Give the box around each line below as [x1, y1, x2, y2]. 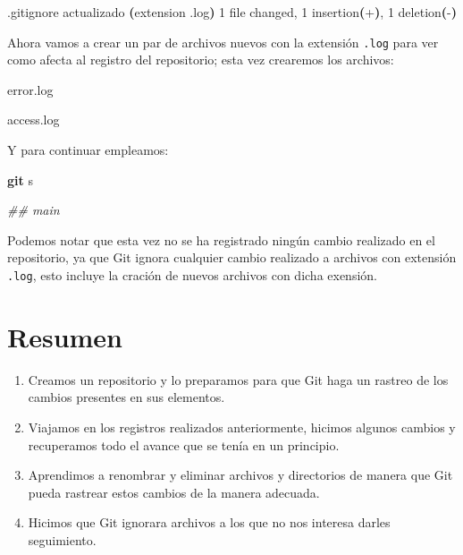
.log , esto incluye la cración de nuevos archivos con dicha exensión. [7, 266, 377, 284]
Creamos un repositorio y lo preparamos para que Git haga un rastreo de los [28, 370, 449, 388]
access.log [7, 110, 60, 129]
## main [7, 201, 60, 219]
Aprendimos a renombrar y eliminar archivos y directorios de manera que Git [28, 465, 453, 484]
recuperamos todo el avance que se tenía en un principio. [28, 435, 340, 454]
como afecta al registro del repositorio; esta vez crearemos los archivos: [7, 50, 394, 69]
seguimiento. [28, 530, 97, 549]
